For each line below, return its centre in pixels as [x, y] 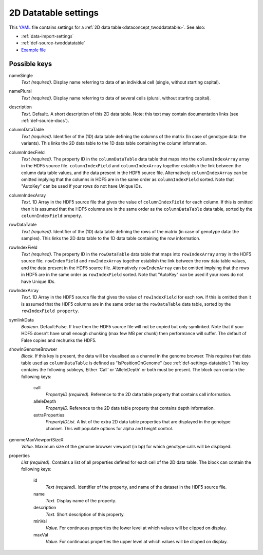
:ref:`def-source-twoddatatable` [53, 43]
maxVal [41, 535]
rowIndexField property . [50, 311]
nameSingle [21, 75]
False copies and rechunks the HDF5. [59, 340]
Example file [34, 50]
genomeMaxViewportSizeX [36, 439]
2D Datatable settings [54, 13]
